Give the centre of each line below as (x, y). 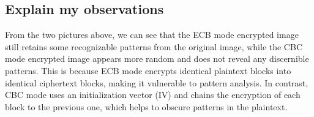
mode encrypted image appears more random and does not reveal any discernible (157, 58)
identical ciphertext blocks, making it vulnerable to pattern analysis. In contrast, (157, 82)
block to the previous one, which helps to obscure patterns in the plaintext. (146, 106)
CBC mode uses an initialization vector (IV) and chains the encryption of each (153, 95)
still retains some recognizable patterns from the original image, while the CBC (154, 46)
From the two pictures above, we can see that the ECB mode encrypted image (152, 35)
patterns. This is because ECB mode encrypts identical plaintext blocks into (148, 70)
